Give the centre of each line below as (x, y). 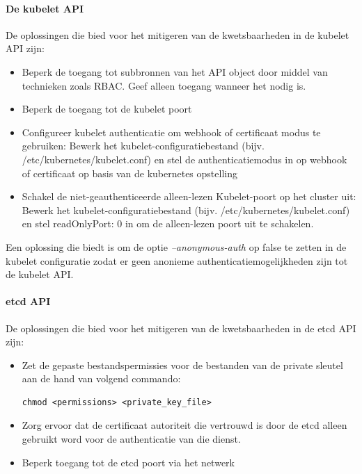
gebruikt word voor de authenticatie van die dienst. (131, 439)
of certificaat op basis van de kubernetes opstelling (129, 173)
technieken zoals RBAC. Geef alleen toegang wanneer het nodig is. (164, 85)
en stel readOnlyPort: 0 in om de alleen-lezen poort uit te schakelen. (168, 223)
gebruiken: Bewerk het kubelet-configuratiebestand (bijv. (143, 146)
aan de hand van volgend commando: (101, 378)
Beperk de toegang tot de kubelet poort (107, 109)
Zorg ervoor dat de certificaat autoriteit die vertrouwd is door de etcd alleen (184, 425)
